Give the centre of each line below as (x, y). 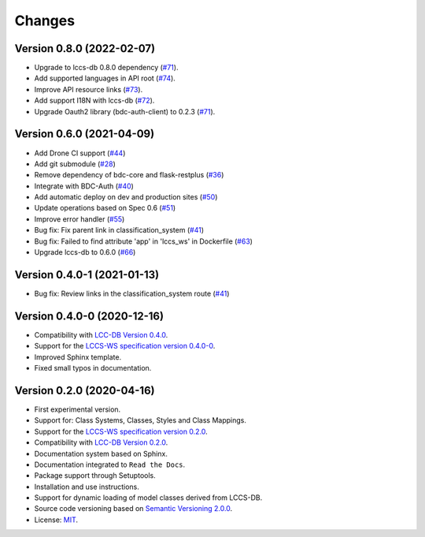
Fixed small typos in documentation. (93, 368)
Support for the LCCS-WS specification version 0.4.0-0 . (125, 346)
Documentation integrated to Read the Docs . (110, 464)
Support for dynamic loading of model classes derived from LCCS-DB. (148, 498)
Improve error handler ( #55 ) (79, 219)
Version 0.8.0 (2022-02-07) (85, 48)
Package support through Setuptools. (95, 475)
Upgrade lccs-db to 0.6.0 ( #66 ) (85, 252)
